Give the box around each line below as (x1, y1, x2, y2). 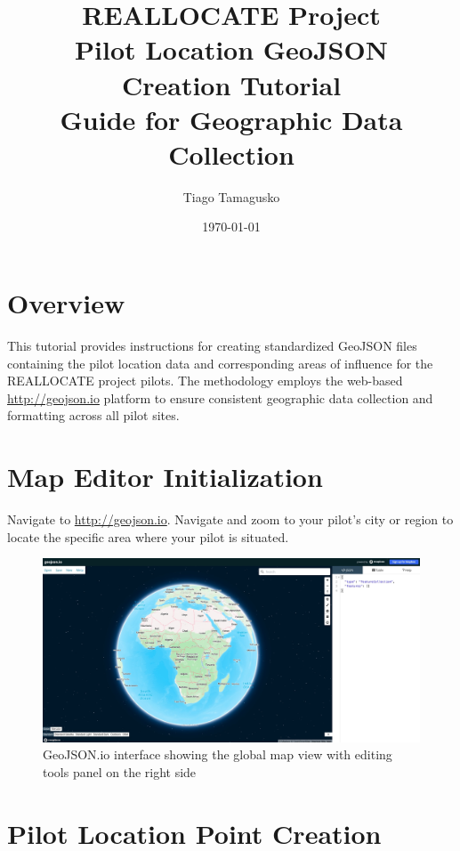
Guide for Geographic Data (60, 101, 403, 137)
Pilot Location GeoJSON (75, 31, 388, 68)
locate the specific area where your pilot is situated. (7, 527, 289, 546)
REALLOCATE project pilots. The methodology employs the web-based (7, 371, 403, 390)
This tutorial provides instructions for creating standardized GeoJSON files (7, 336, 417, 354)
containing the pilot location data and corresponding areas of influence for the (7, 353, 433, 372)
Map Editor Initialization (7, 458, 323, 495)
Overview (7, 285, 125, 321)
